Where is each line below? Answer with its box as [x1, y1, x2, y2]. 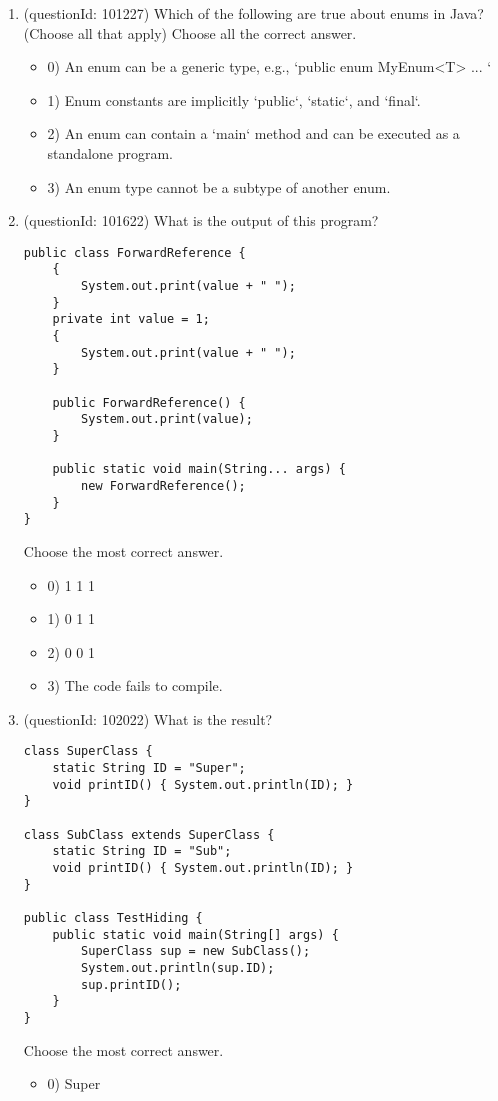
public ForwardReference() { [52, 395, 246, 410]
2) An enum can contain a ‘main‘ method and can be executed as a [47, 123, 460, 144]
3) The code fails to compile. [47, 675, 223, 696]
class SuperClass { [23, 744, 153, 759]
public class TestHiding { [23, 911, 203, 926]
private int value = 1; [52, 312, 210, 327]
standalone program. [47, 142, 173, 163]
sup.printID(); [81, 977, 182, 992]
